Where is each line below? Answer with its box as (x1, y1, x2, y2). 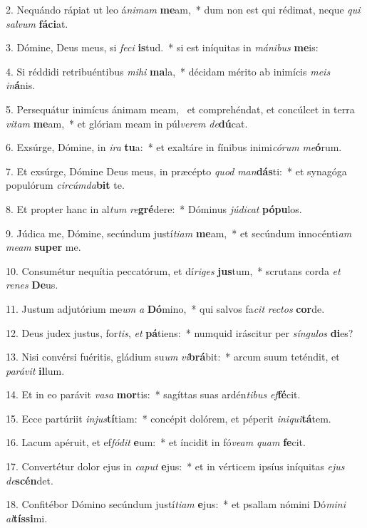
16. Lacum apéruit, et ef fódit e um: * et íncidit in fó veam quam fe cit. (6, 435, 306, 450)
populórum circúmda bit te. (6, 177, 125, 192)
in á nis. (6, 78, 36, 93)
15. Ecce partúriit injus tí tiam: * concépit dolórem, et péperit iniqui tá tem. (6, 410, 331, 425)
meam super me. (6, 239, 81, 254)
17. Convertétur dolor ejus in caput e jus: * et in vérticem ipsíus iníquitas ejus (6, 459, 345, 474)
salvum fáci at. (6, 16, 68, 31)
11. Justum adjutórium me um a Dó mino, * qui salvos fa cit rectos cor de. (6, 301, 325, 316)
